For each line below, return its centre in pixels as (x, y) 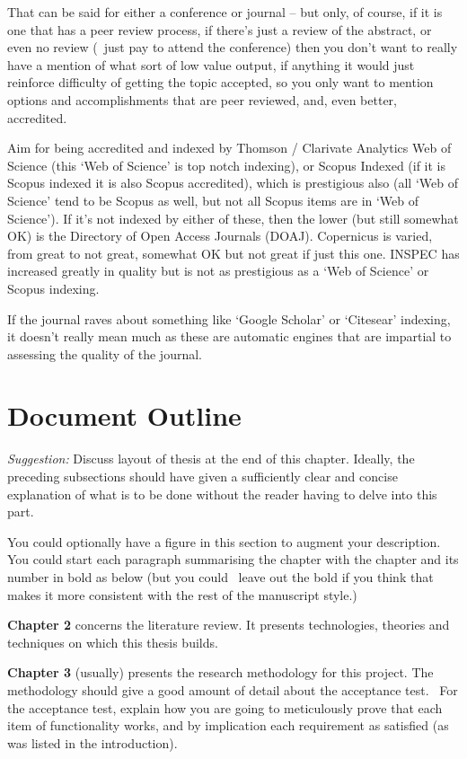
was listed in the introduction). (93, 742)
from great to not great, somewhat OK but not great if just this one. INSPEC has (233, 253)
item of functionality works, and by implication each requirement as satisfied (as (228, 725)
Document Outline (124, 415)
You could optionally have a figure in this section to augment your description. (224, 541)
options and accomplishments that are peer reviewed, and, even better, (202, 99)
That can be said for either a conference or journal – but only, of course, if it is (225, 12)
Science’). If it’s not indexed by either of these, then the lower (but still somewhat (233, 218)
